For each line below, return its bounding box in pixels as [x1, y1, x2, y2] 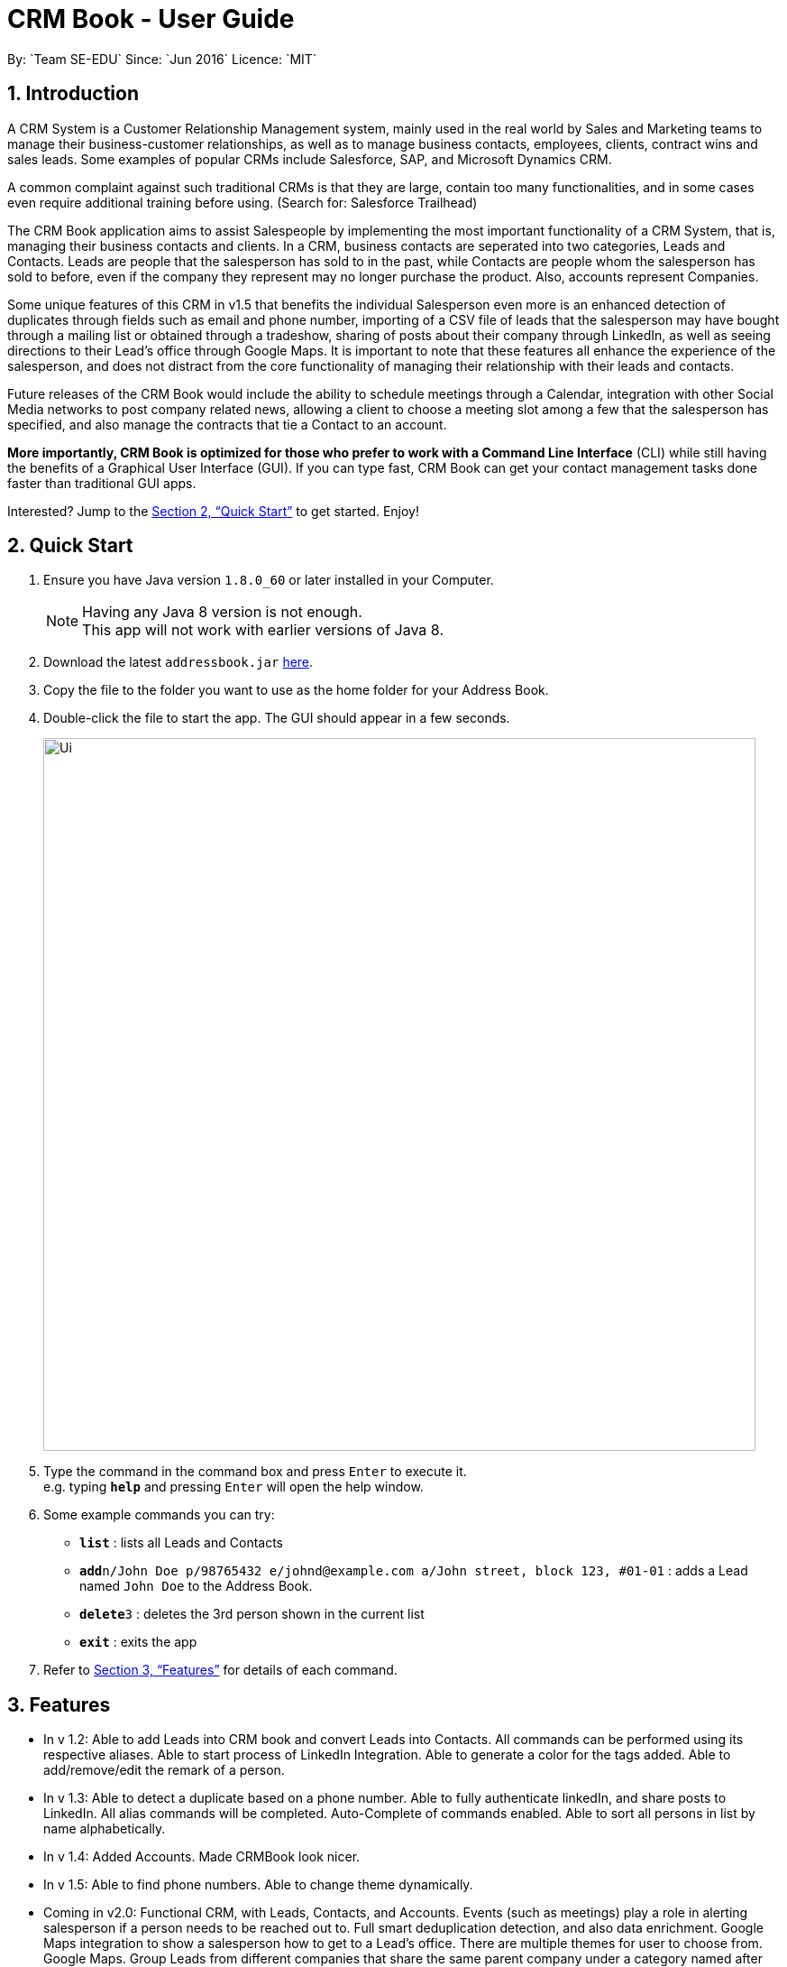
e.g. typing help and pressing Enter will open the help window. [43, 1479, 424, 1495]
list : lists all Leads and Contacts [79, 1535, 283, 1551]
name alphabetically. [43, 1821, 166, 1837]
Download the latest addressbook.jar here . [43, 654, 314, 670]
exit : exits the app [79, 1634, 197, 1650]
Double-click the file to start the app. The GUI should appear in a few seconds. [43, 710, 510, 726]
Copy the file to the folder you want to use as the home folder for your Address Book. [43, 682, 549, 698]
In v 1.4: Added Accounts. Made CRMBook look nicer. [43, 1849, 361, 1865]
